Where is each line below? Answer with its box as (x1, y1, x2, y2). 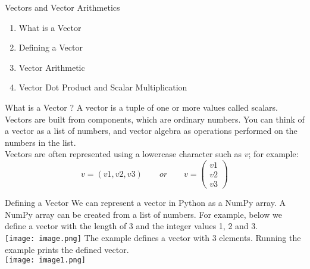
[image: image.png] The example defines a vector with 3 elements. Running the (5, 231, 301, 243)
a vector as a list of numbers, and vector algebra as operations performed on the (5, 124, 298, 137)
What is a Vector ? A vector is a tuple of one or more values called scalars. (5, 101, 278, 113)
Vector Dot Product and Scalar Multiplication (18, 81, 187, 93)
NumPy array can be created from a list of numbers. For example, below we (5, 208, 282, 220)
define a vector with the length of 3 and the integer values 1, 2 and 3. (5, 220, 258, 232)
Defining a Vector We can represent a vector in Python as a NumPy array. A (5, 196, 286, 209)
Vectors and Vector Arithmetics (5, 1, 120, 13)
